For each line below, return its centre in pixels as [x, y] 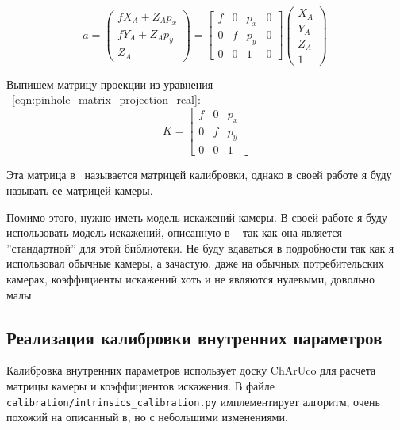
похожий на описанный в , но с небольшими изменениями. [147, 417]
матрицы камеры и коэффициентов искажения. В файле [140, 385]
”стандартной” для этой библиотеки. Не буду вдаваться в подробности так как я [200, 247]
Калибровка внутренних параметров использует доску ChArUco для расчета [191, 370]
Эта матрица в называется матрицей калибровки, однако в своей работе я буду [199, 175]
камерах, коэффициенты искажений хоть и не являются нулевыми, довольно [191, 279]
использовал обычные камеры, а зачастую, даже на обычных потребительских [195, 263]
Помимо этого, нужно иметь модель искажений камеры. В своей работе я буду [197, 217]
